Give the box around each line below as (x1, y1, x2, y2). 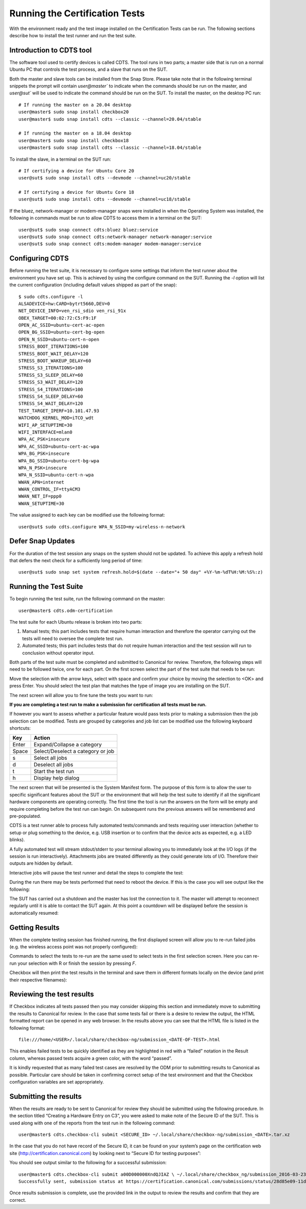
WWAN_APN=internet (18, 479, 65, 485)
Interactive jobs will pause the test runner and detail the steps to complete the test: (9, 869, 184, 876)
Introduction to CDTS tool (9, 46, 92, 55)
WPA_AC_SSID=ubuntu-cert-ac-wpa (18, 444, 99, 449)
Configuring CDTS (9, 254, 69, 263)
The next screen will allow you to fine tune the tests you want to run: (9, 692, 153, 698)
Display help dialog (33, 775, 80, 782)
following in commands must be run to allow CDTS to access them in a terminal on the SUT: (9, 215, 202, 221)
